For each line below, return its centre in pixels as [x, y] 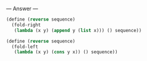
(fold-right [26, 25]
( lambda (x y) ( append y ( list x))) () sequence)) [78, 30]
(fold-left [25, 47]
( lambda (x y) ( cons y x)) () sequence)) [66, 52]
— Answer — [22, 9]
